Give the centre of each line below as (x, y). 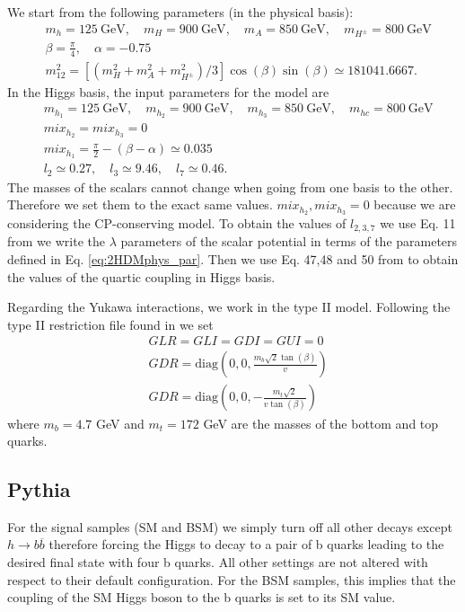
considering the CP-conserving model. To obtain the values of (177, 222)
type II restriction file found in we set (110, 324)
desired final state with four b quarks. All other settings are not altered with (218, 562)
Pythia (39, 489)
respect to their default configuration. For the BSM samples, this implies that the (232, 579)
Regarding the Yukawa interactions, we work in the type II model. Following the (229, 307)
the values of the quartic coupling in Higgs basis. (141, 276)
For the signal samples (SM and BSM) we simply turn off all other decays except (230, 526)
